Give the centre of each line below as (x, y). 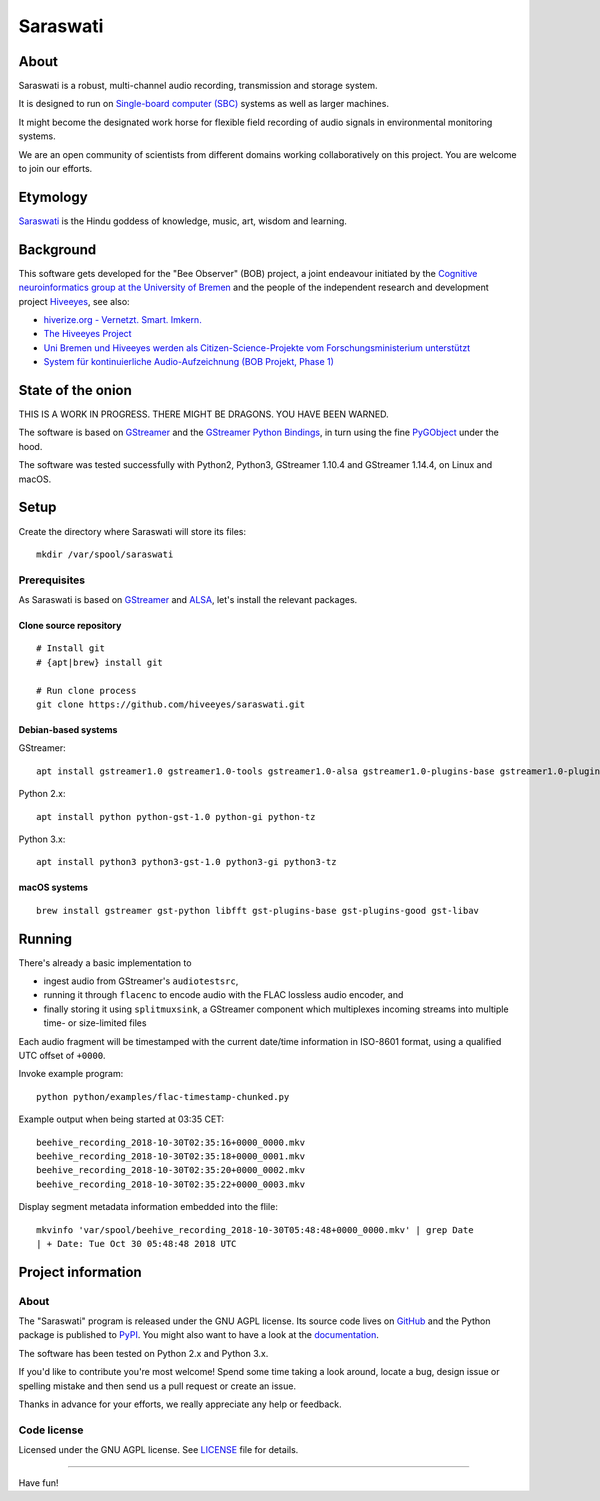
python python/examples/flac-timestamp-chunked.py (163, 1096)
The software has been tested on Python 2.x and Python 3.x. (143, 1353)
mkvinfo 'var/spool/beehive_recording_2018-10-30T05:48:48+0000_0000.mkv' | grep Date (255, 1229)
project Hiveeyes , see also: (74, 301)
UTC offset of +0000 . (62, 1056)
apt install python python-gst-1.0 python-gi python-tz (176, 816)
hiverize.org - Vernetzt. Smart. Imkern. (122, 319)
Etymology (53, 196)
